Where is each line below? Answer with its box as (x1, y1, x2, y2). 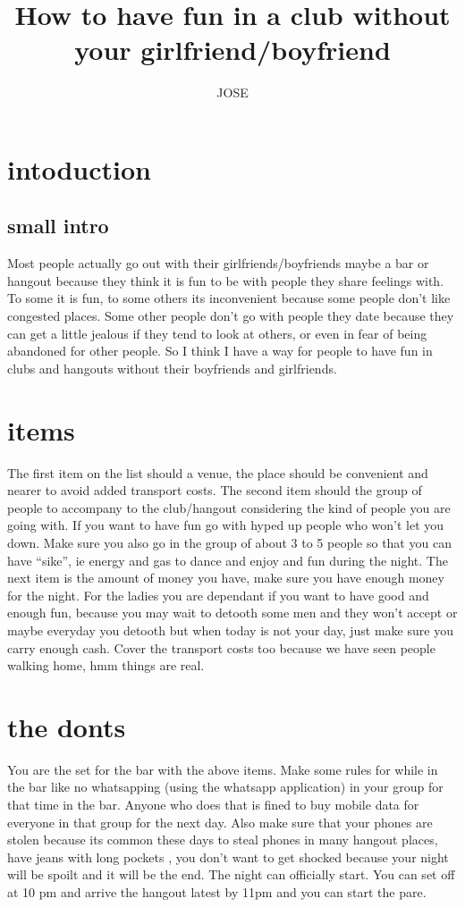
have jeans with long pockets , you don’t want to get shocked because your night (7, 847, 449, 866)
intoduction (7, 150, 151, 187)
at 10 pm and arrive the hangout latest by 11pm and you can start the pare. (7, 882, 427, 901)
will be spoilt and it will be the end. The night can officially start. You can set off (7, 865, 455, 884)
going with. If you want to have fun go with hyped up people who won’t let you (7, 516, 444, 534)
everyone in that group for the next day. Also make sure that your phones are (7, 812, 433, 831)
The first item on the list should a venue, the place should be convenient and (7, 463, 428, 482)
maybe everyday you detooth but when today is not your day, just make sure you (7, 620, 453, 639)
